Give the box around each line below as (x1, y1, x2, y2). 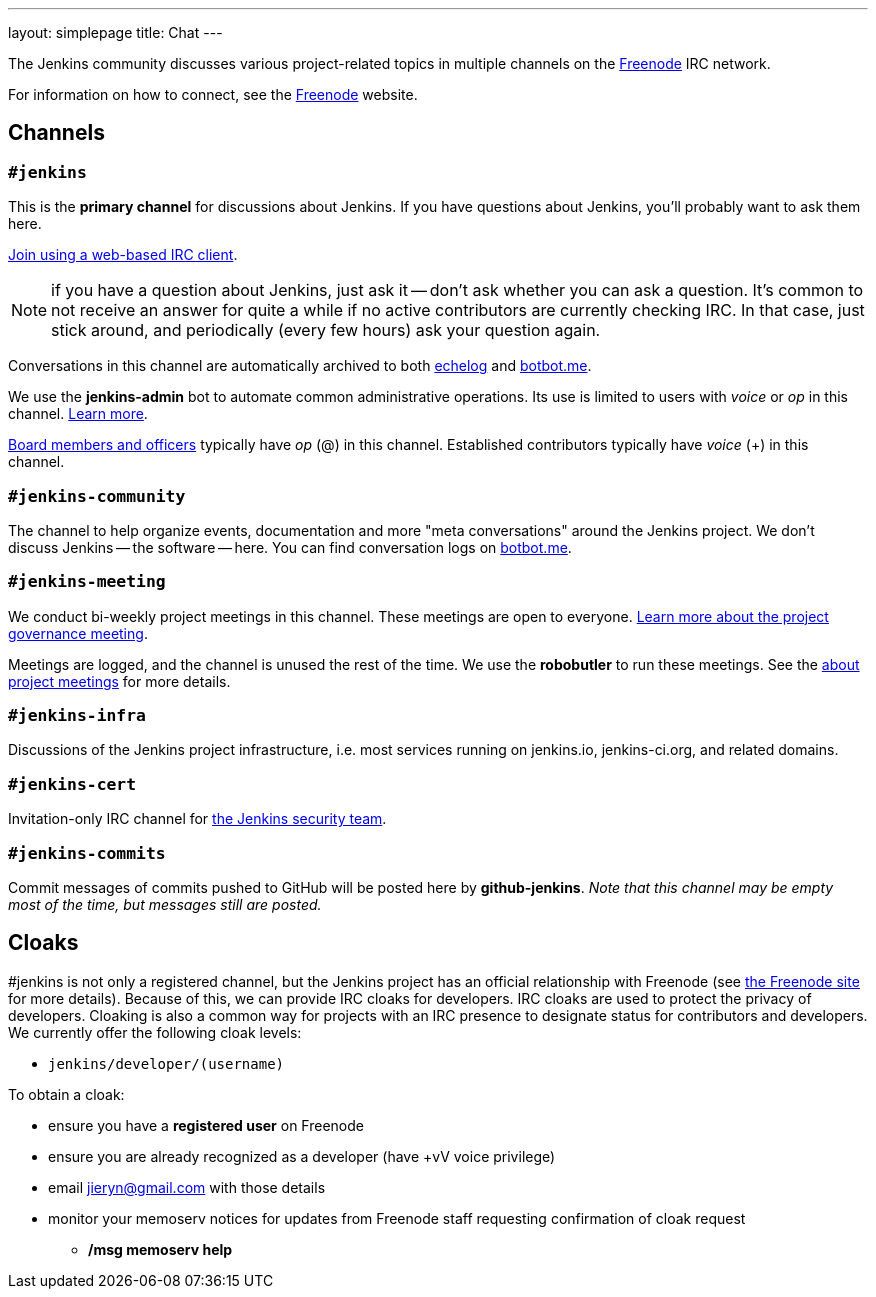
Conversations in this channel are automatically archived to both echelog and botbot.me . (8, 357, 592, 375)
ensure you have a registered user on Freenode (48, 1116, 364, 1134)
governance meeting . (8, 624, 148, 642)
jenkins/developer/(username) (48, 1055, 285, 1072)
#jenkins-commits (8, 843, 166, 863)
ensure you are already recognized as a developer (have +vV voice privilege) (48, 1147, 556, 1165)
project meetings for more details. (8, 672, 231, 690)
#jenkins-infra (8, 706, 146, 726)
